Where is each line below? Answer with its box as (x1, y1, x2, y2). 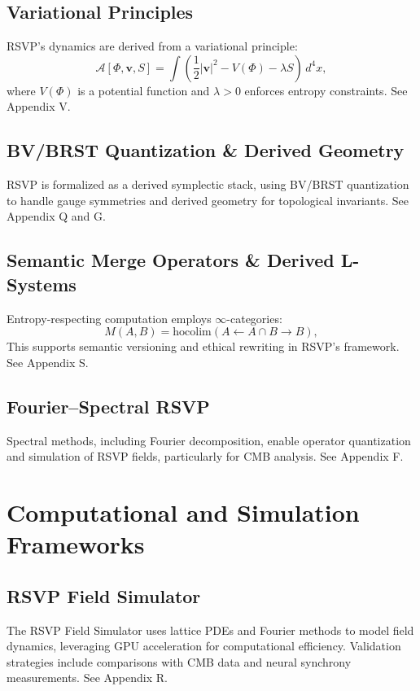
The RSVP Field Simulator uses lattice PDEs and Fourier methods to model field (7, 621, 414, 638)
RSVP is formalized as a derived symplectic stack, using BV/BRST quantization (7, 176, 409, 193)
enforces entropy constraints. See (244, 81, 408, 98)
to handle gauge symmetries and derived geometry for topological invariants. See (7, 191, 409, 208)
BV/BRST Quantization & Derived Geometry (7, 138, 405, 163)
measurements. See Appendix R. (7, 669, 168, 686)
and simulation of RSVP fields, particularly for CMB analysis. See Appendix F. (7, 448, 404, 465)
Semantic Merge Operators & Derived (7, 247, 335, 273)
